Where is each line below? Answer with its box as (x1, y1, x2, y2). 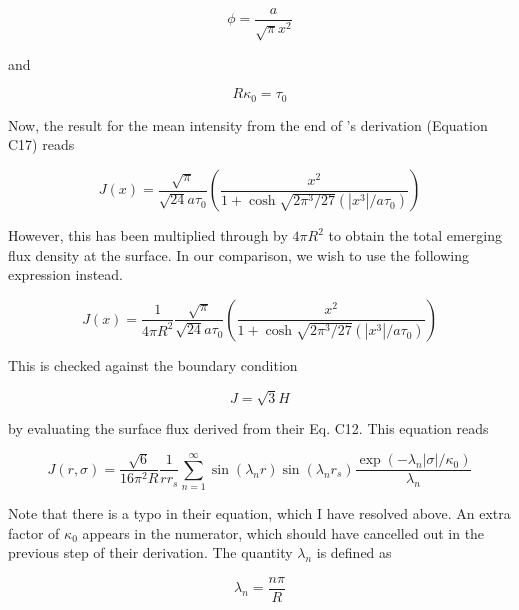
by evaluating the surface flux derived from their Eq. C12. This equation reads (8, 417, 489, 438)
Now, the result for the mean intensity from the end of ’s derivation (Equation (8, 114, 488, 135)
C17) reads (8, 134, 75, 155)
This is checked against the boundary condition (8, 354, 298, 375)
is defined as (316, 542, 392, 563)
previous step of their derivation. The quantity (8, 542, 293, 563)
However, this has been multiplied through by (8, 225, 288, 246)
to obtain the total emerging (328, 225, 502, 246)
